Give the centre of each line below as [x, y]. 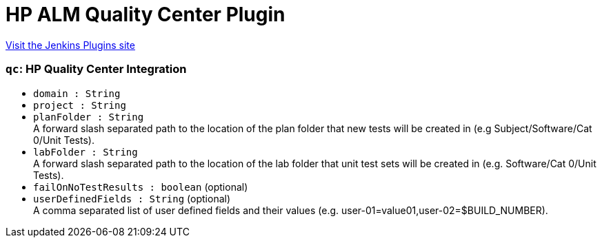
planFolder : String [89, 117]
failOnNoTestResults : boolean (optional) [141, 187]
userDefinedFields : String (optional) [132, 198]
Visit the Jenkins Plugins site [70, 45]
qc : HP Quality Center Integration [96, 69]
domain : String [77, 93]
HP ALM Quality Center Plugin [146, 14]
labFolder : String [86, 152]
